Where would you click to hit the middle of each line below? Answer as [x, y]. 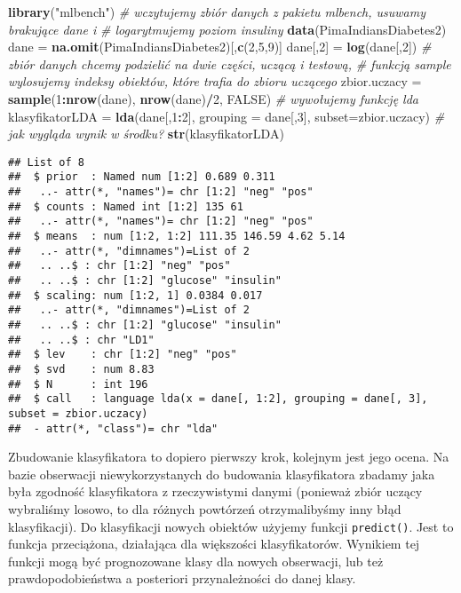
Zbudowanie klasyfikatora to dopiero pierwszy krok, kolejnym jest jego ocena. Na [229, 457]
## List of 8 [46, 162]
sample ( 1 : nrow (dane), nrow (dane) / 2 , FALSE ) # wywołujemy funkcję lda [213, 98]
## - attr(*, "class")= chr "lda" [113, 428]
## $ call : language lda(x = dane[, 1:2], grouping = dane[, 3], [218, 399]
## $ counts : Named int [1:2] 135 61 [126, 206]
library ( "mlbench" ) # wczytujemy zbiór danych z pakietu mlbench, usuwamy [217, 12]
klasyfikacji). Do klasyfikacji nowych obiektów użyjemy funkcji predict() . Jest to [231, 526]
